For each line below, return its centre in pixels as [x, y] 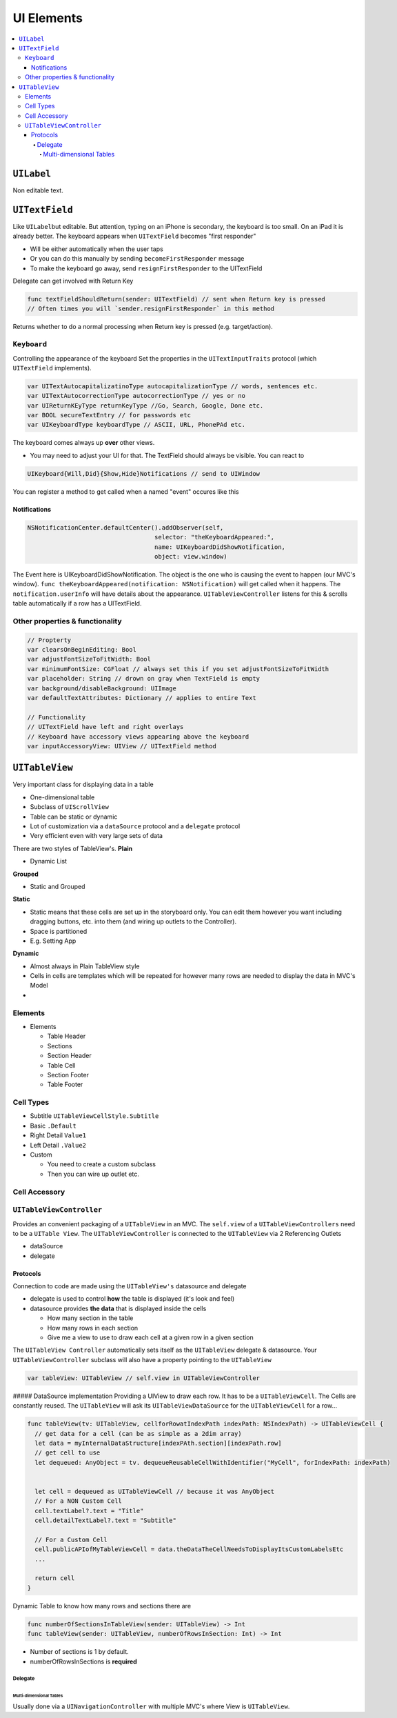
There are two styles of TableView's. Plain [73, 848]
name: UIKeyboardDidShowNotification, [220, 547]
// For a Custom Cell [71, 1539]
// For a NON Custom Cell [78, 1501]
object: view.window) [191, 556]
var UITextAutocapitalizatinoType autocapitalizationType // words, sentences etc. [173, 386]
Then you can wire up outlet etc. [93, 1174]
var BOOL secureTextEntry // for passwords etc [109, 415]
